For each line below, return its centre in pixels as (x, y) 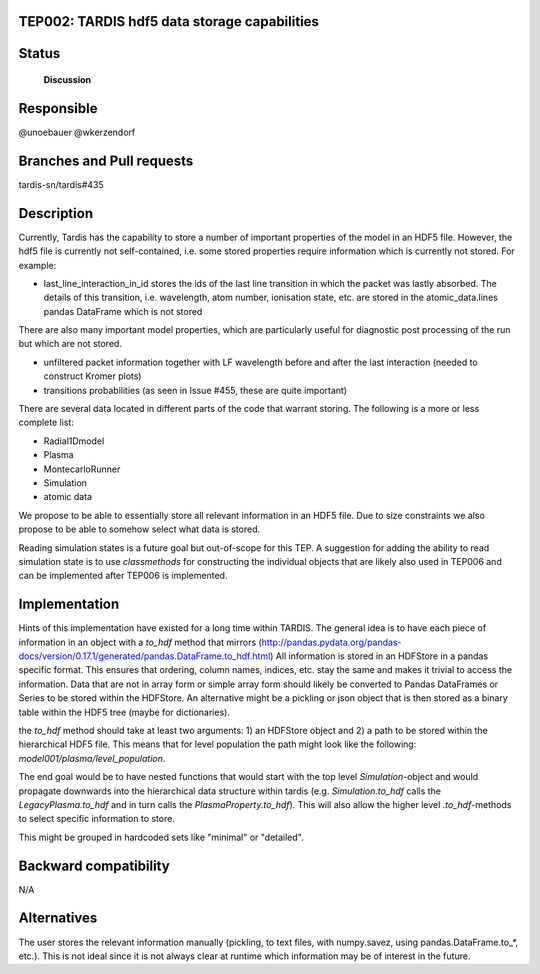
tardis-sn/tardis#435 (61, 184)
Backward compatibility (94, 865)
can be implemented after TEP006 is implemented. (123, 576)
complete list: (46, 422)
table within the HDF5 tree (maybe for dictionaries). (124, 712)
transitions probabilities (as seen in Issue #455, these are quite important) (195, 390)
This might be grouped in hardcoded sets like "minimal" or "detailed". (161, 837)
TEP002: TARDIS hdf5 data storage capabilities (169, 21)
